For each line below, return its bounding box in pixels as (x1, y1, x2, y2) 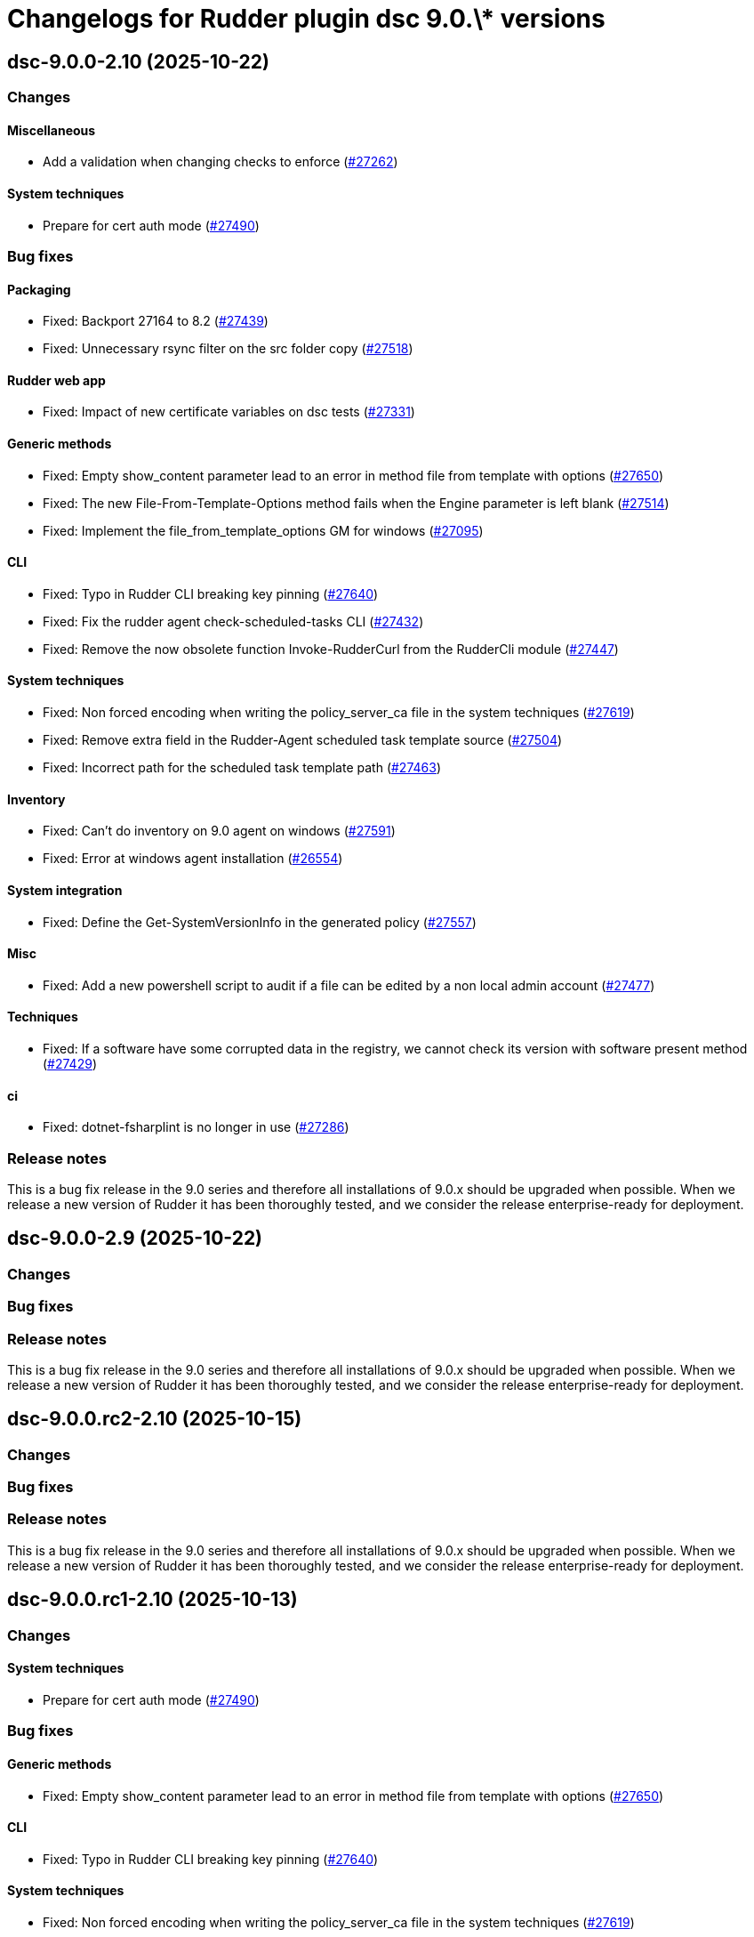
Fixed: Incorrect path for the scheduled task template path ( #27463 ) (43, 760, 441, 776)
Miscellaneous (7, 122, 96, 138)
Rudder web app (7, 372, 106, 388)
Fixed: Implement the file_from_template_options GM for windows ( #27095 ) (43, 522, 484, 538)
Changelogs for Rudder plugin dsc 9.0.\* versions (7, 4, 606, 34)
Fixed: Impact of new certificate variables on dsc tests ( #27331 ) (43, 404, 415, 420)
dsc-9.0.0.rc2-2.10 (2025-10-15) (7, 1408, 302, 1431)
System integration (7, 882, 123, 898)
